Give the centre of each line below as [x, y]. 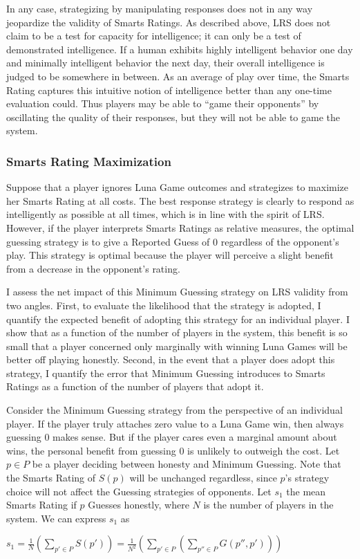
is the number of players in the [268, 505]
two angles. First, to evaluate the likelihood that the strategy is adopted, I [164, 305]
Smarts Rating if [41, 505]
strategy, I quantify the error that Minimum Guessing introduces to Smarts [166, 373]
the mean [306, 491]
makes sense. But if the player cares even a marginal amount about [195, 437]
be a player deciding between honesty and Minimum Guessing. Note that [187, 464]
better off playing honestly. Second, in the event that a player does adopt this [171, 359]
